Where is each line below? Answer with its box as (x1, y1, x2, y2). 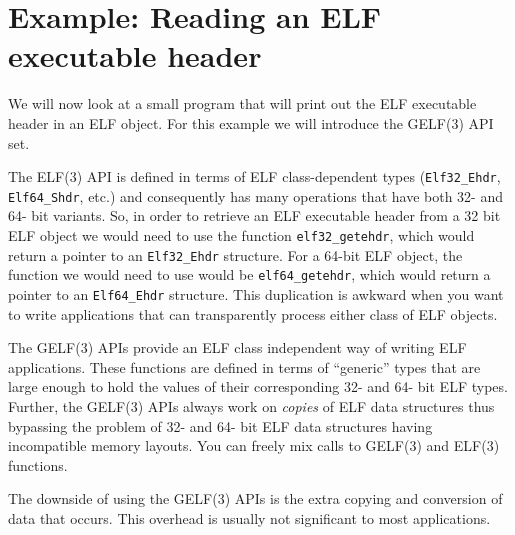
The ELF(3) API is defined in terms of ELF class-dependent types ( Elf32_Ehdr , (8, 166, 501, 187)
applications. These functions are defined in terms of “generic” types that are (8, 356, 481, 377)
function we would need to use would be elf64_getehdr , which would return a (8, 264, 491, 285)
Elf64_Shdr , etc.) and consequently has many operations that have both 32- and (8, 185, 503, 206)
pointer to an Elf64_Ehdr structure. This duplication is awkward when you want (8, 283, 504, 304)
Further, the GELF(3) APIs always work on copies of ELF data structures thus (8, 396, 495, 416)
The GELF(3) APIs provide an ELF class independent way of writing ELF (8, 337, 467, 358)
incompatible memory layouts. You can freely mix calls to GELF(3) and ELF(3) (8, 435, 500, 456)
